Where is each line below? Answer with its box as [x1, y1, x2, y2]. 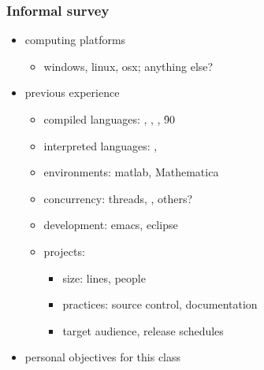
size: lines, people [62, 269, 146, 286]
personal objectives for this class [24, 349, 181, 365]
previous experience [24, 84, 120, 101]
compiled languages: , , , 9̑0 [43, 111, 176, 127]
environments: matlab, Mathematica [43, 164, 219, 180]
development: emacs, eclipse [43, 216, 178, 233]
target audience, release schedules [62, 322, 224, 339]
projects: [43, 242, 85, 259]
